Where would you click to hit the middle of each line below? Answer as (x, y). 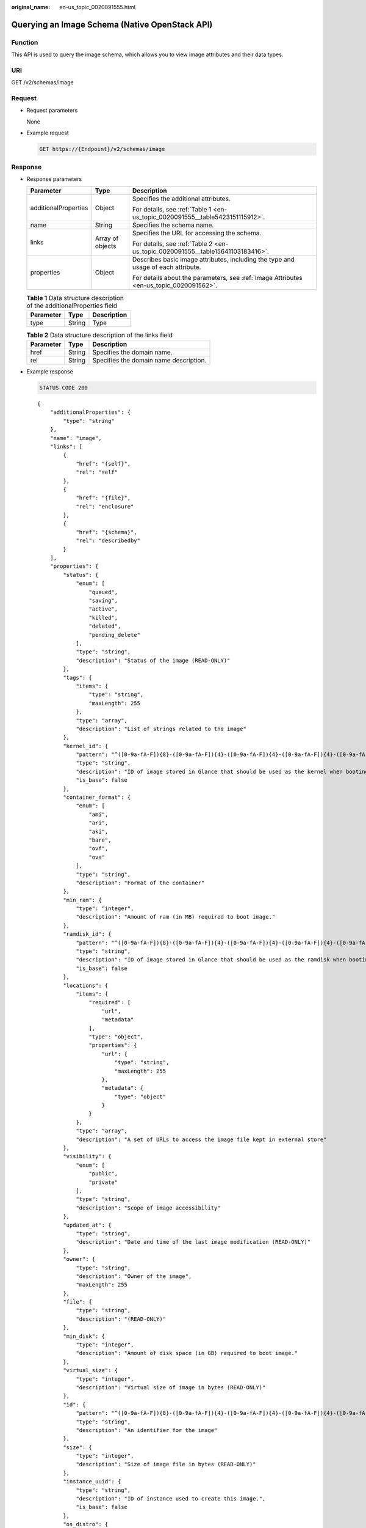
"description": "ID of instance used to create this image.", (171, 1499)
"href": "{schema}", (106, 532)
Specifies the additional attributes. (181, 199)
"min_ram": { (82, 900)
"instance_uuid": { (92, 1482)
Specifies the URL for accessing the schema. (197, 233)
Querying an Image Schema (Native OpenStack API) (112, 24)
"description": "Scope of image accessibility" (148, 1208)
